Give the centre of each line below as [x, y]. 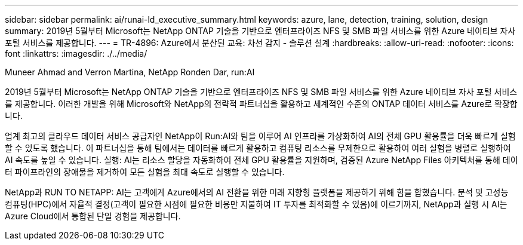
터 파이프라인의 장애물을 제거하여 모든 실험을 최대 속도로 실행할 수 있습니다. [145, 172]
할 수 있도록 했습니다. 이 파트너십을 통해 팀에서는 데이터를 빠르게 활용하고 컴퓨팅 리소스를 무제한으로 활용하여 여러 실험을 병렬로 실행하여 [258, 148]
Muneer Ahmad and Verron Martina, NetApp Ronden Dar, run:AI [130, 72]
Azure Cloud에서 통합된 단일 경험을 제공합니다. [93, 216]
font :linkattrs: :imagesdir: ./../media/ [76, 53]
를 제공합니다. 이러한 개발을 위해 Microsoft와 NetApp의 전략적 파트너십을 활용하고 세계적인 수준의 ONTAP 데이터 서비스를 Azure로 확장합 [261, 104]
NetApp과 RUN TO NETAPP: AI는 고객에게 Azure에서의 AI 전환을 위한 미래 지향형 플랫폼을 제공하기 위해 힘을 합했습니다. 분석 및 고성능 [257, 192]
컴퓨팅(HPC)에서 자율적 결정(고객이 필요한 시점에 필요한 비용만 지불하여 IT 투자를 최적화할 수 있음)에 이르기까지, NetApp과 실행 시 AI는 [256, 204]
